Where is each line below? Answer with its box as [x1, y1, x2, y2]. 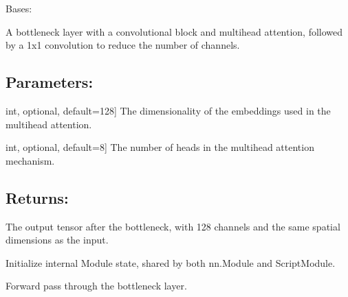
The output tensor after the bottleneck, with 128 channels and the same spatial [6, 219, 340, 233]
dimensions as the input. [6, 233, 109, 247]
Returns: [6, 187, 69, 208]
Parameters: [6, 71, 94, 93]
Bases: [6, 1, 32, 15]
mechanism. [6, 153, 55, 167]
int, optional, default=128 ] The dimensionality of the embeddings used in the [6, 103, 331, 117]
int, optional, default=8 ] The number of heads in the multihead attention [6, 140, 314, 154]
